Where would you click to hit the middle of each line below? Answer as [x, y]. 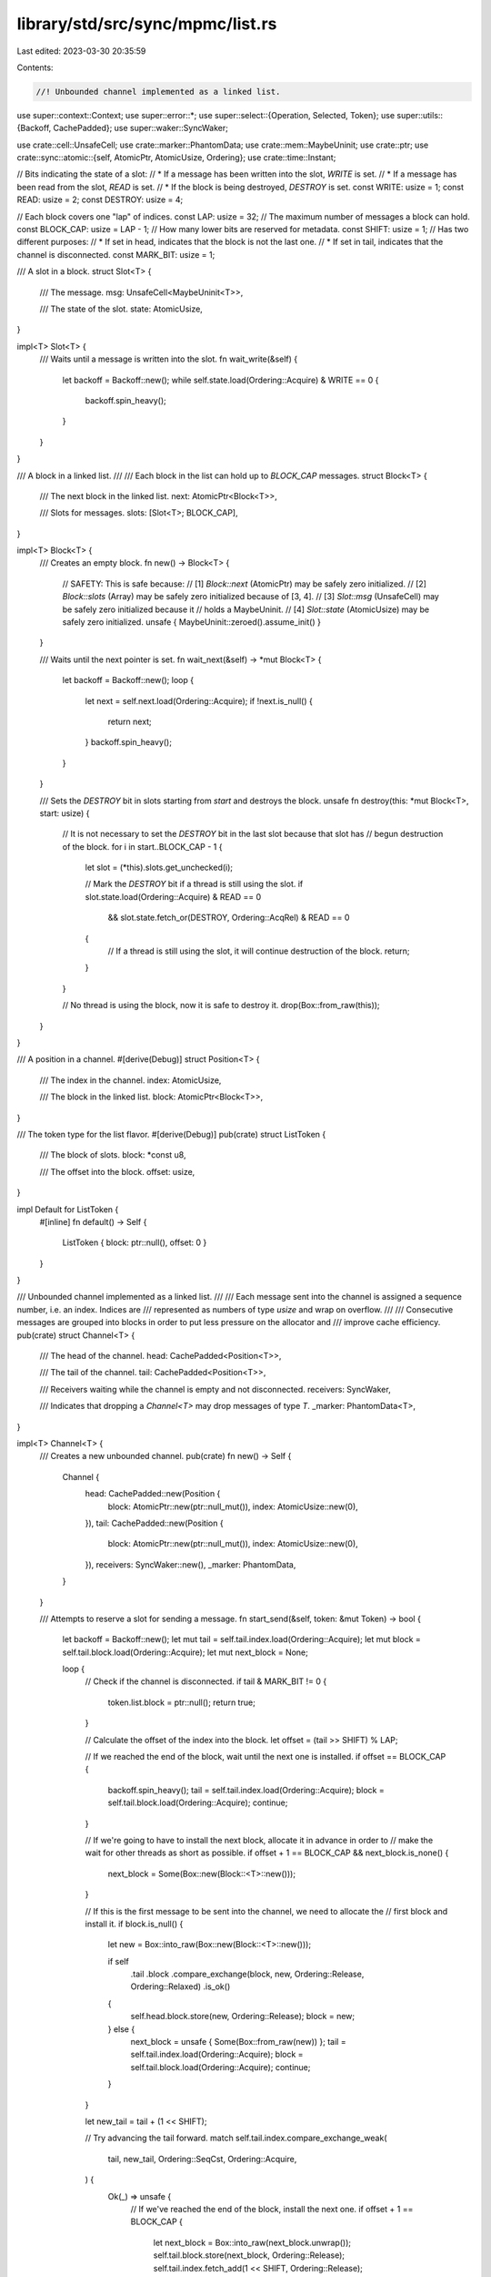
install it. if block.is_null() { [134, 1924]
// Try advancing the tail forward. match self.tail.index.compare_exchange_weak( [236, 2138]
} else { [121, 2029]
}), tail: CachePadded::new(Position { [154, 1523]
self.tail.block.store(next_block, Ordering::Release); [249, 2255]
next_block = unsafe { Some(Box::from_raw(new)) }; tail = [238, 2042]
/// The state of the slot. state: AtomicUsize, [121, 309]
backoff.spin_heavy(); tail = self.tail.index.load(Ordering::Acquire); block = [246, 1790]
